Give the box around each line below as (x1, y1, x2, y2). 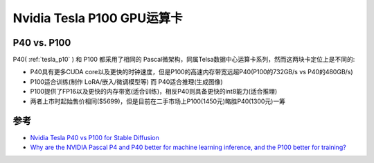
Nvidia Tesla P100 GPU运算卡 (12, 10, 183, 26)
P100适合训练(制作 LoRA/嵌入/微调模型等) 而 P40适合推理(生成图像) (30, 77, 223, 86)
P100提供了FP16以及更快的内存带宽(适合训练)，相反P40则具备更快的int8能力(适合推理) (30, 87, 278, 96)
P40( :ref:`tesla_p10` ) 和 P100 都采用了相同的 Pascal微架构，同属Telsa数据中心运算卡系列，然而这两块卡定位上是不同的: (12, 55, 355, 64)
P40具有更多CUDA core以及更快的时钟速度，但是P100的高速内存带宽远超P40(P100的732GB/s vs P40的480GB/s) (30, 68, 353, 76)
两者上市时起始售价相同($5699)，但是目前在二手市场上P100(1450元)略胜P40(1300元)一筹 (30, 97, 285, 105)
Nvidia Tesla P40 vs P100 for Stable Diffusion (30, 133, 159, 141)
